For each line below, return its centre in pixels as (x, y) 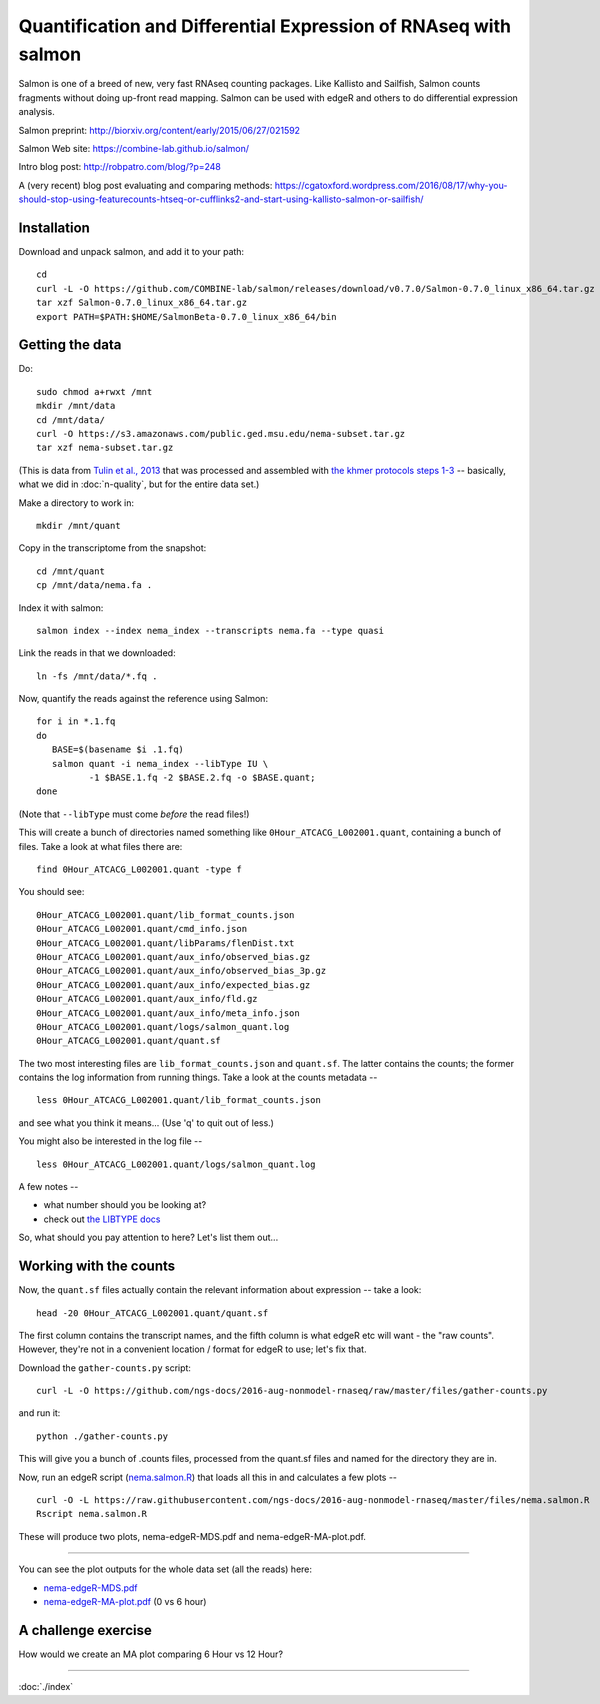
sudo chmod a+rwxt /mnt (94, 391)
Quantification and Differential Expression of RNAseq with (265, 26)
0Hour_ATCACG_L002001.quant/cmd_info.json (142, 929)
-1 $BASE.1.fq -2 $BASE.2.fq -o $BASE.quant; (202, 778)
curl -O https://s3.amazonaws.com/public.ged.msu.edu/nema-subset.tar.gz (221, 434)
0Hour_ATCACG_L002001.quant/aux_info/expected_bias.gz (173, 984)
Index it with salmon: (61, 607)
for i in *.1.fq (76, 721)
